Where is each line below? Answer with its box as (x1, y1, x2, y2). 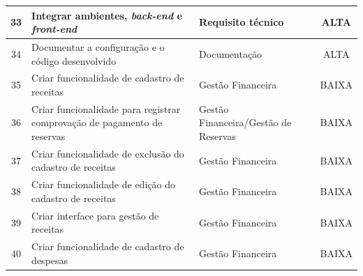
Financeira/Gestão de (199, 115, 292, 130)
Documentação (199, 46, 262, 61)
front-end (31, 22, 77, 36)
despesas (31, 252, 68, 267)
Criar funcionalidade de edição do (31, 177, 175, 192)
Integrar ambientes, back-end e (31, 8, 182, 22)
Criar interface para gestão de (31, 208, 159, 222)
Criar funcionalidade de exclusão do (31, 146, 184, 160)
